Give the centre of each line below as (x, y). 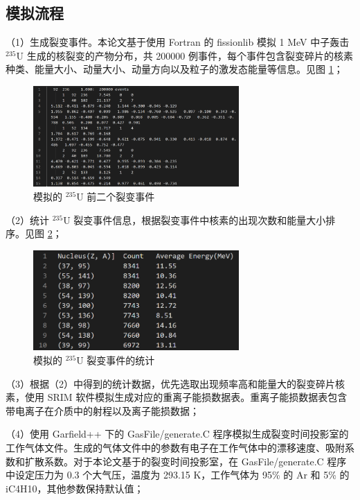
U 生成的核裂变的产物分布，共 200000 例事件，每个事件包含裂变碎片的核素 (184, 55)
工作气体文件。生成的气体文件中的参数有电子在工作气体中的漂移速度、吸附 (175, 448)
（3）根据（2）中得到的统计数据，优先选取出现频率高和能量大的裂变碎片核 (175, 383)
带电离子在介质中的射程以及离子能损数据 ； (102, 410)
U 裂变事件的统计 (116, 360)
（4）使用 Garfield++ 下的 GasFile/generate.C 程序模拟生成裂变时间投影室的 (177, 434)
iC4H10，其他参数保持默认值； (75, 488)
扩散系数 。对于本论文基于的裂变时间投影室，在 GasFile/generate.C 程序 (186, 461)
